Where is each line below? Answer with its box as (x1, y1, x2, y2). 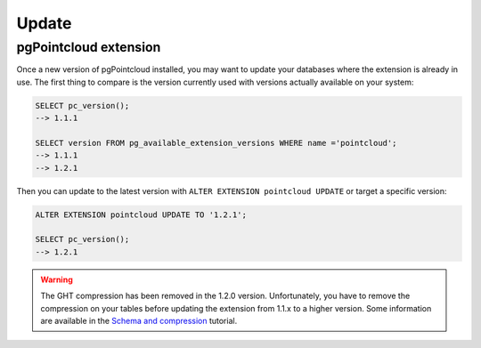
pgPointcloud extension (16, 39, 161, 55)
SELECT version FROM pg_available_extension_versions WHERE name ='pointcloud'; (35, 138, 397, 148)
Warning (40, 274, 73, 285)
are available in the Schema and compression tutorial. (40, 316, 238, 327)
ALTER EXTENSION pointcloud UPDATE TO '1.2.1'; (35, 209, 247, 220)
